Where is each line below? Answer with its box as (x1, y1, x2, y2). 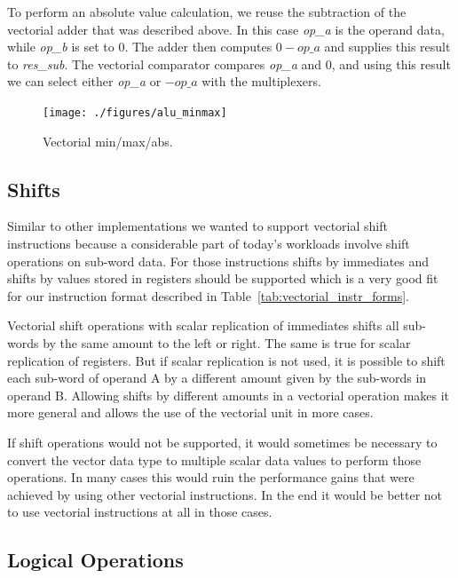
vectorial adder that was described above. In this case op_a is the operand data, (7, 20, 445, 38)
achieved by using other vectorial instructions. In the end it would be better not (7, 485, 443, 503)
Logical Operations (7, 546, 184, 574)
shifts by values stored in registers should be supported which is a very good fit (7, 269, 438, 288)
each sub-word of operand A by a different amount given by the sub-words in (7, 368, 427, 387)
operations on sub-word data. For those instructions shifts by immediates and (7, 251, 430, 270)
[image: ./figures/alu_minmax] (43, 106, 227, 119)
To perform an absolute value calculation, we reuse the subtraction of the (7, 3, 407, 20)
